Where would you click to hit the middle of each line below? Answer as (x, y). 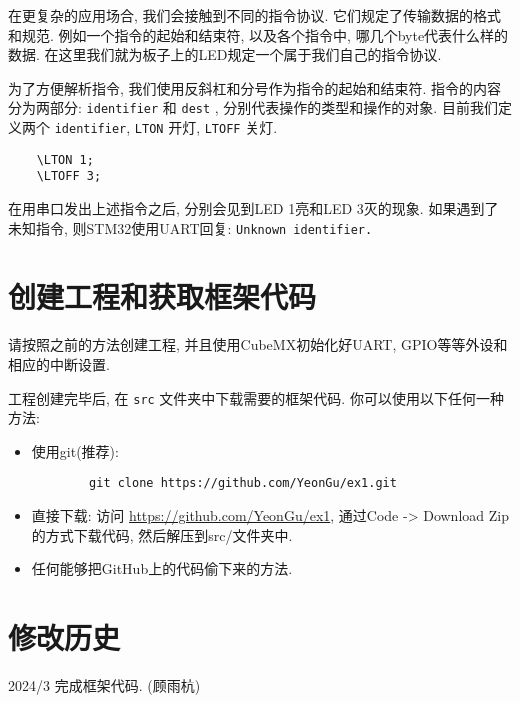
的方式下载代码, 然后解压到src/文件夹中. (162, 534)
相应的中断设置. (59, 363)
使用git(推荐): (75, 450)
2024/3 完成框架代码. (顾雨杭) (104, 684)
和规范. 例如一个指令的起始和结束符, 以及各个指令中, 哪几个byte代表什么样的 (258, 34)
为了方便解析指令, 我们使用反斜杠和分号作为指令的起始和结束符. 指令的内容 (255, 87)
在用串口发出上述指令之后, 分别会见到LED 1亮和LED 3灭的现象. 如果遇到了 (253, 208)
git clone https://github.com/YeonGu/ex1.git (243, 483)
